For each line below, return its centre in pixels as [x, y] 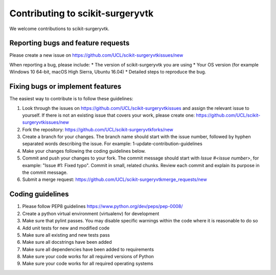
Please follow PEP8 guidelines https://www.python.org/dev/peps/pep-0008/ [103, 207]
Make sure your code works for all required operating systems [88, 264]
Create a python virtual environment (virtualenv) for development [91, 213]
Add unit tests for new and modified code [66, 228]
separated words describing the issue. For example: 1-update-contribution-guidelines [112, 144]
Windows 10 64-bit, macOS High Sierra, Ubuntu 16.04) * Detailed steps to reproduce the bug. [108, 72]
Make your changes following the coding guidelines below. [84, 151]
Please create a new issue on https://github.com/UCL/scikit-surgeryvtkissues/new [96, 55]
